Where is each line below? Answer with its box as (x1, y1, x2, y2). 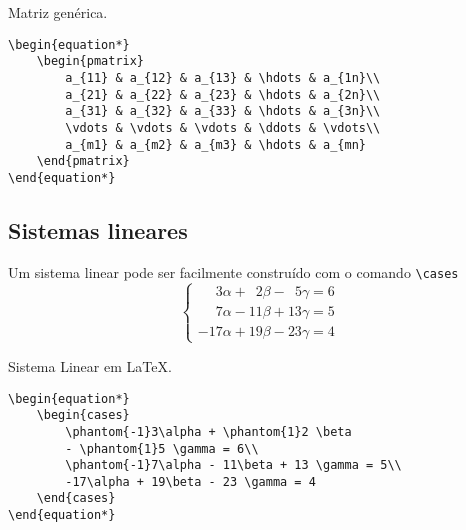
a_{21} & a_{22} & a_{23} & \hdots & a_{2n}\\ (65, 87, 381, 102)
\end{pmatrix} (36, 154, 130, 169)
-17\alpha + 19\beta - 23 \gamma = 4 (65, 474, 316, 489)
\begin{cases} (36, 408, 130, 423)
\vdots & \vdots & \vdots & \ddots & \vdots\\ (65, 120, 381, 135)
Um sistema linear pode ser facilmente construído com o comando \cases (8, 261, 459, 282)
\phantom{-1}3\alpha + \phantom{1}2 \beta (65, 424, 352, 439)
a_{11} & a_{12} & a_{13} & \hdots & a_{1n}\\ (65, 70, 381, 85)
